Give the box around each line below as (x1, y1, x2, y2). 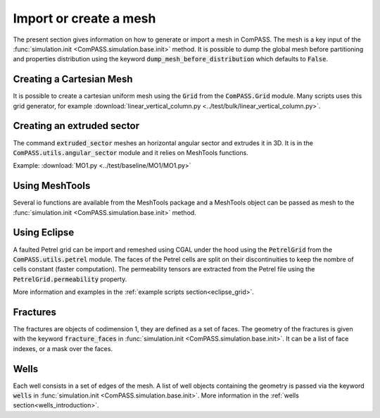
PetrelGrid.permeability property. (13, 275, 127, 283)
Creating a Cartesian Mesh (13, 73, 133, 85)
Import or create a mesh (13, 11, 156, 26)
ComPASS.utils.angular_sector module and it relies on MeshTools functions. (13, 148, 249, 156)
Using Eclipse (13, 226, 75, 239)
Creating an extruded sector (13, 120, 140, 132)
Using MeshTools (13, 180, 91, 192)
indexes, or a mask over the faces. (13, 344, 113, 352)
